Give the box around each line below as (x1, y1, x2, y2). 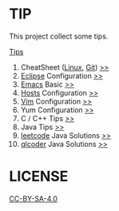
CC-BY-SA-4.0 (9, 193, 58, 203)
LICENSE (9, 168, 69, 185)
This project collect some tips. (9, 31, 109, 41)
